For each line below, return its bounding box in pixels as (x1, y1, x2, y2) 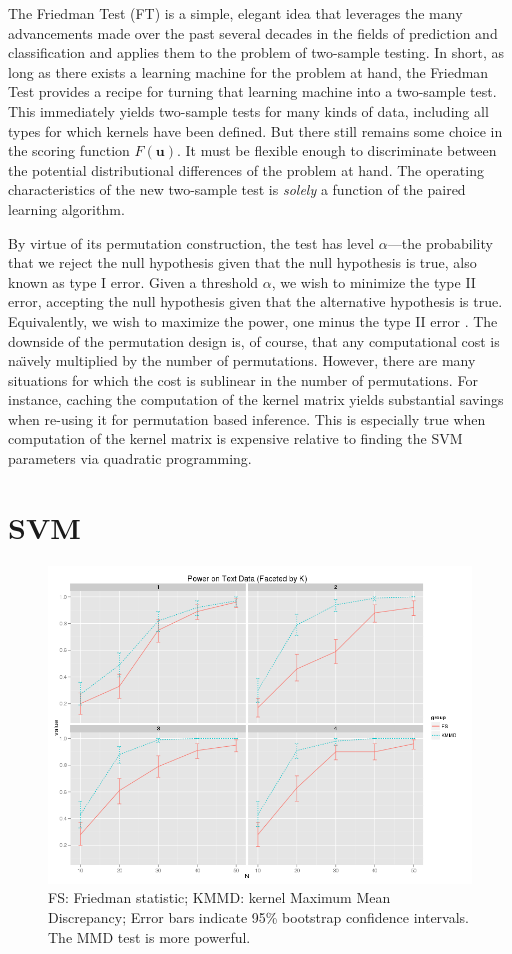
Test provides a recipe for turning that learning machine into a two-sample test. (8, 81, 497, 102)
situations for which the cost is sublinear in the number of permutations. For (8, 369, 478, 390)
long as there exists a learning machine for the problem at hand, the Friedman (8, 61, 489, 82)
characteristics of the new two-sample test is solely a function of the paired (8, 179, 466, 200)
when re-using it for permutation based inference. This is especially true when (8, 408, 486, 429)
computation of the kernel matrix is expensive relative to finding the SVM (8, 428, 463, 449)
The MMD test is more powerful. (48, 926, 251, 947)
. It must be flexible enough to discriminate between (176, 140, 497, 161)
